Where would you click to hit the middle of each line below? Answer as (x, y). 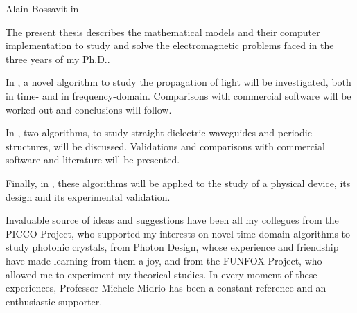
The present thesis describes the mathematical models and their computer (163, 32)
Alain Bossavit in (42, 8)
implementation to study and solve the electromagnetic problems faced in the (170, 45)
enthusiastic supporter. (54, 301)
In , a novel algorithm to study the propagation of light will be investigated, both (178, 82)
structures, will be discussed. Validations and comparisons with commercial (165, 146)
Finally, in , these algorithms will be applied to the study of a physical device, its (178, 182)
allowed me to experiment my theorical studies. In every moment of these (162, 274)
